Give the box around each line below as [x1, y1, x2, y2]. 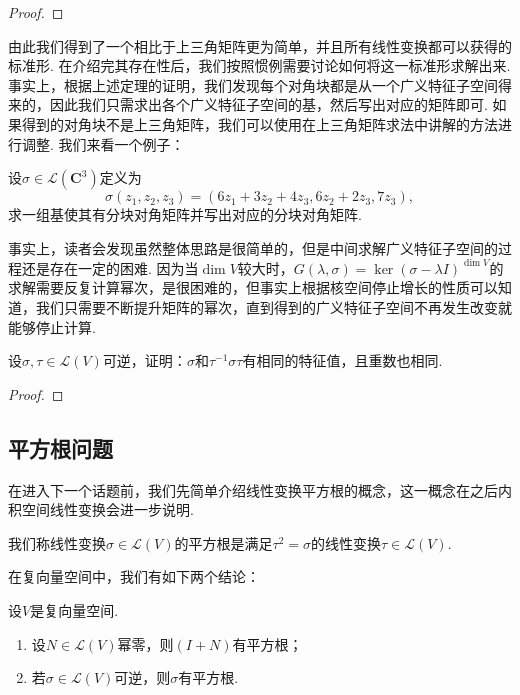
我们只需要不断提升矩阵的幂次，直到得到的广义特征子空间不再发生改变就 [35, 297, 512, 318]
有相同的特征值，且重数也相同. [242, 350, 443, 371]
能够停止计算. [8, 316, 96, 337]
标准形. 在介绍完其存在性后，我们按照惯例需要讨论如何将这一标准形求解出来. [8, 55, 511, 76]
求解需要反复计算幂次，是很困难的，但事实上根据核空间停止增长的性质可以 [8, 277, 498, 298]
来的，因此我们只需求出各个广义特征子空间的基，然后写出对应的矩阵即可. [8, 94, 488, 115]
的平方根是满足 [174, 532, 273, 553]
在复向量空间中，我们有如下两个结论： [8, 566, 260, 587]
